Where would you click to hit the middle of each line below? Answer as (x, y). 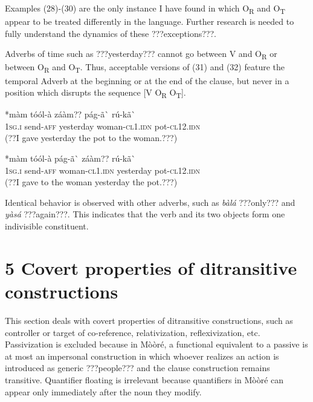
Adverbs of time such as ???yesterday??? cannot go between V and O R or (141, 54)
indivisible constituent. (47, 226)
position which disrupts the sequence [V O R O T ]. (95, 93)
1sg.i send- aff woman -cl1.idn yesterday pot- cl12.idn (103, 170)
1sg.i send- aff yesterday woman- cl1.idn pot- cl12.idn (103, 126)
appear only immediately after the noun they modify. (103, 391)
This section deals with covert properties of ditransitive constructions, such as (149, 320)
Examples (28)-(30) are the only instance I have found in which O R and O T (145, 9)
